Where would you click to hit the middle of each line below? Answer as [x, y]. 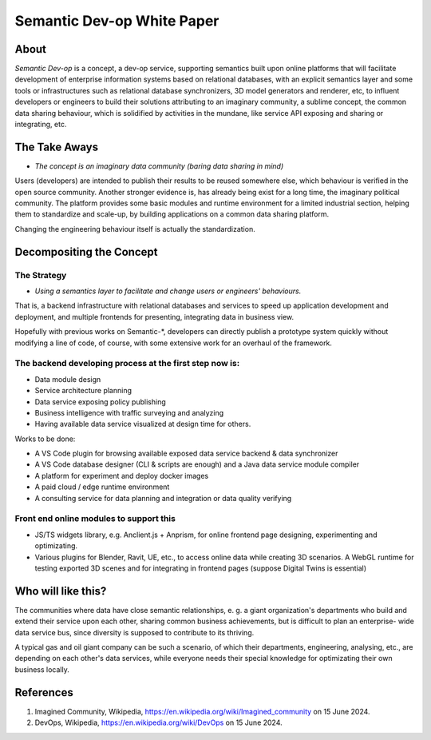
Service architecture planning [83, 391]
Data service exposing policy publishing [101, 402]
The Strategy [41, 275]
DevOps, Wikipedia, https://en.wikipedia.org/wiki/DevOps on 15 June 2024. [158, 722]
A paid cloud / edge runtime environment [102, 487]
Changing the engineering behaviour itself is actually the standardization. [135, 229]
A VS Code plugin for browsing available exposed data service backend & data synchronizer [186, 454]
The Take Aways [57, 147]
